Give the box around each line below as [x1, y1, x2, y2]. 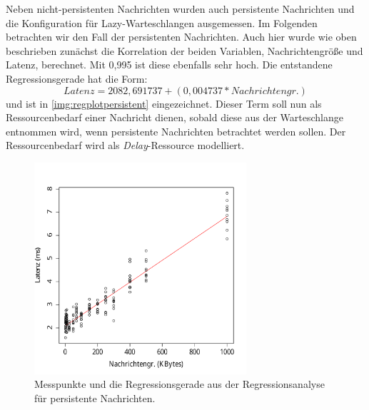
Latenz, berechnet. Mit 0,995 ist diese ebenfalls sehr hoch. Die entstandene [6, 57, 333, 72]
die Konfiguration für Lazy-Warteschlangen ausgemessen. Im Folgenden [6, 15, 318, 30]
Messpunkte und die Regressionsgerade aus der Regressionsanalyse [34, 376, 325, 391]
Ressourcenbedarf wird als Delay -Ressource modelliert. [6, 138, 245, 153]
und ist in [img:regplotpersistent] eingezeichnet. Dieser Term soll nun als [6, 96, 322, 111]
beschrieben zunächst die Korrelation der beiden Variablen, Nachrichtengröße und [6, 43, 363, 58]
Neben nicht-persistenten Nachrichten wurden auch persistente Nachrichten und [6, 1, 355, 16]
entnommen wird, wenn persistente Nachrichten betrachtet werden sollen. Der [6, 123, 346, 138]
